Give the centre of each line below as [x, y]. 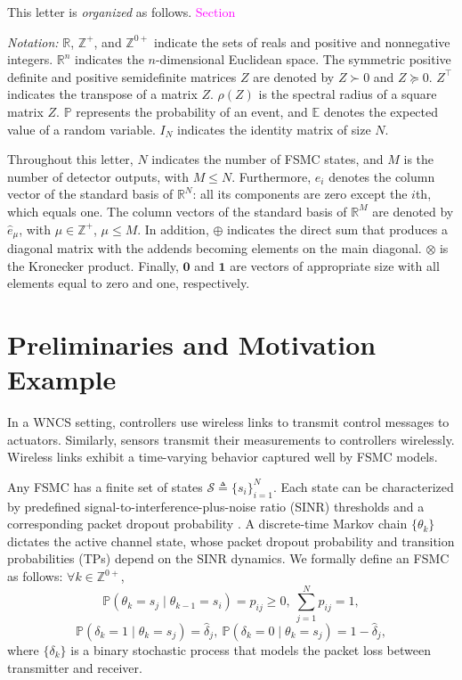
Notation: [33, 41]
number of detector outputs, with [98, 176]
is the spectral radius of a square [348, 94]
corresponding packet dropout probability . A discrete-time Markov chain [207, 524]
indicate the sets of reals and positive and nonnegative [302, 41]
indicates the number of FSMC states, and [267, 159]
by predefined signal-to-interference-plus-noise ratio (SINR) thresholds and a [216, 506]
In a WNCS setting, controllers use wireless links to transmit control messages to [228, 422]
